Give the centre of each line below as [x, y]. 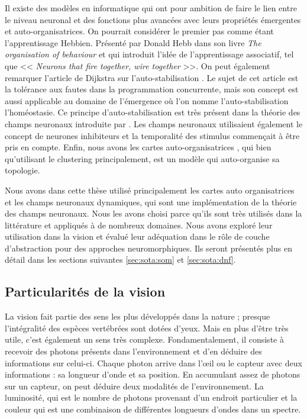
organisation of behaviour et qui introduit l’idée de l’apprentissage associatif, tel [149, 54]
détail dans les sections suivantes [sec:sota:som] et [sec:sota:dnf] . [120, 260]
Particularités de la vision [85, 291]
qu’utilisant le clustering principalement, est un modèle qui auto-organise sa [142, 158]
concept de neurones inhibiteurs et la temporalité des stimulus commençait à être [152, 135]
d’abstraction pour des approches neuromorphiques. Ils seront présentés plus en [148, 248]
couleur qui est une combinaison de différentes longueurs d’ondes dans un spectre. [153, 409]
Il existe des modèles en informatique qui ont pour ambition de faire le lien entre [151, 8]
